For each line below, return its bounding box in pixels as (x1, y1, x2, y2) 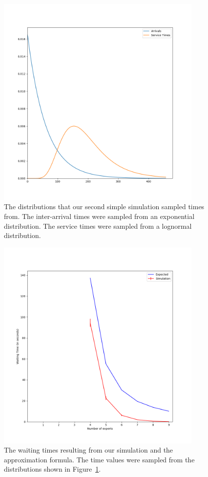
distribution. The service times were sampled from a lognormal (4, 220, 192, 231)
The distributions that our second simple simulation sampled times (4, 201, 205, 212)
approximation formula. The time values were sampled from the (4, 454, 195, 464)
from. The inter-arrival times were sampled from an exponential (4, 211, 195, 221)
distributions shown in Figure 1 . (4, 464, 101, 474)
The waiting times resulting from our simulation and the (4, 445, 173, 455)
